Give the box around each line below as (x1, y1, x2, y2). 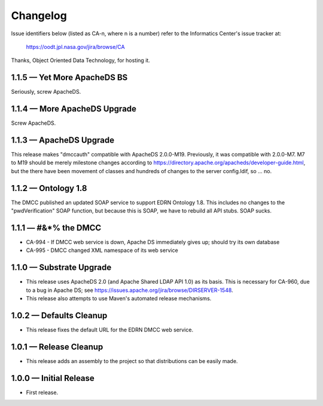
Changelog (11, 9, 67, 22)
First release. (26, 389, 59, 396)
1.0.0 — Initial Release (11, 373, 95, 383)
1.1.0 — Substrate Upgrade (11, 263, 112, 273)
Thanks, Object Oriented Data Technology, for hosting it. (11, 57, 151, 64)
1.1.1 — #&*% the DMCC (11, 223, 102, 233)
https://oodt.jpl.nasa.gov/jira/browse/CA (26, 43, 125, 50)
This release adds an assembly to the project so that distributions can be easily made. (26, 357, 238, 364)
